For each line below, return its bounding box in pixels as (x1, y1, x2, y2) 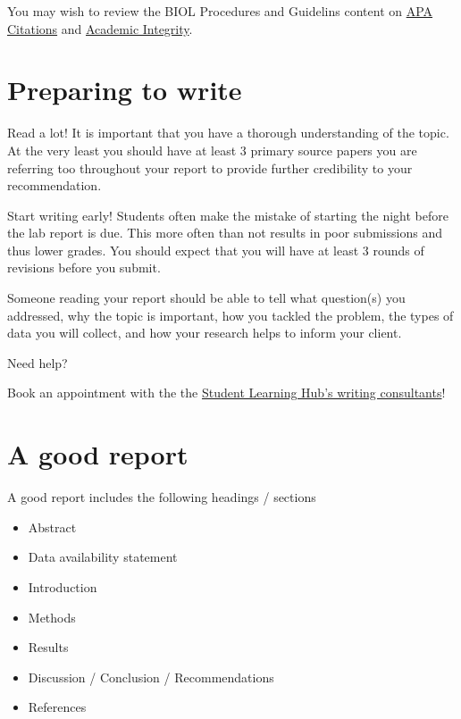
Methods (28, 607, 76, 626)
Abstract (28, 517, 77, 536)
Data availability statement (28, 548, 178, 566)
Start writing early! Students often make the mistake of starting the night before (7, 205, 448, 224)
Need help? (7, 353, 68, 372)
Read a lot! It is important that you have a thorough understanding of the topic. (7, 123, 449, 142)
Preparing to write (7, 71, 242, 108)
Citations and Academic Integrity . (7, 19, 193, 38)
